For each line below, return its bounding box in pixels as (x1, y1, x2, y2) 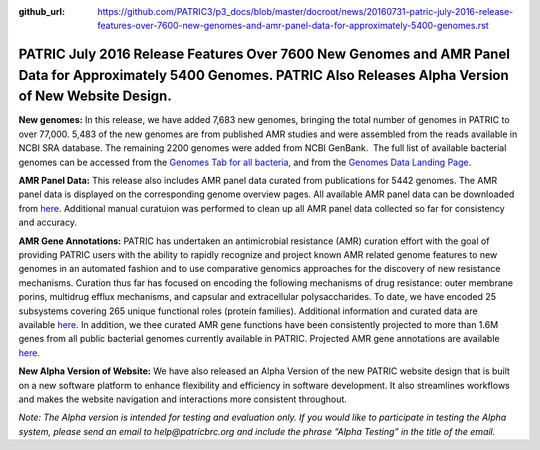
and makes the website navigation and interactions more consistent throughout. (18, 393, 347, 405)
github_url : (18, 6, 65, 17)
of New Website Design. (18, 88, 172, 105)
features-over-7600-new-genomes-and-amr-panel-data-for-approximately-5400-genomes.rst (97, 20, 489, 32)
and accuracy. (18, 216, 77, 229)
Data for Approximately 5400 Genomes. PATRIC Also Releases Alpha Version (18, 66, 509, 84)
